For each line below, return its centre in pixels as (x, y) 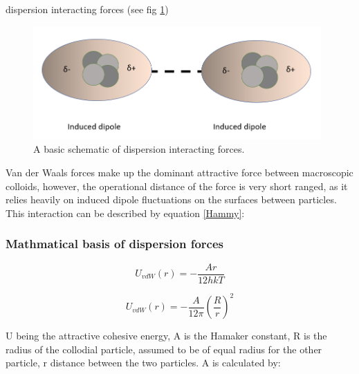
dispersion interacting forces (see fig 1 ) (87, 9)
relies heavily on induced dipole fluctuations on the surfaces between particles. (171, 199)
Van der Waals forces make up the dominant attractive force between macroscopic (179, 172)
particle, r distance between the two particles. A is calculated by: (143, 363)
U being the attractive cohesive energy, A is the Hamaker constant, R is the (166, 336)
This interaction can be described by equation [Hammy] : (125, 213)
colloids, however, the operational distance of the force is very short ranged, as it (177, 186)
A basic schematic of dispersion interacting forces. (139, 149)
